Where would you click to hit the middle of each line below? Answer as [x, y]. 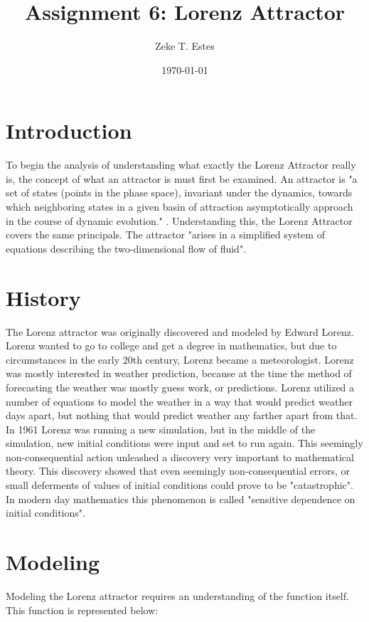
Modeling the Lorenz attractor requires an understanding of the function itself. [177, 595]
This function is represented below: [82, 610]
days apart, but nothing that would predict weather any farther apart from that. [182, 415]
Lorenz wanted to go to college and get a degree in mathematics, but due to [171, 346]
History [43, 297]
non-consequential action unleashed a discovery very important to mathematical [180, 457]
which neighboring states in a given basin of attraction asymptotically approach [180, 207]
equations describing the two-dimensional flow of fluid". [126, 248]
